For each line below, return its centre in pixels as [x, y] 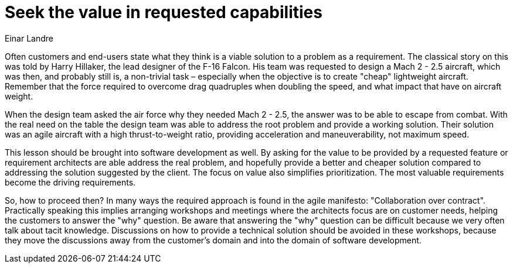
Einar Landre [29, 38]
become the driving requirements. [70, 182]
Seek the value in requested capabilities [164, 12]
